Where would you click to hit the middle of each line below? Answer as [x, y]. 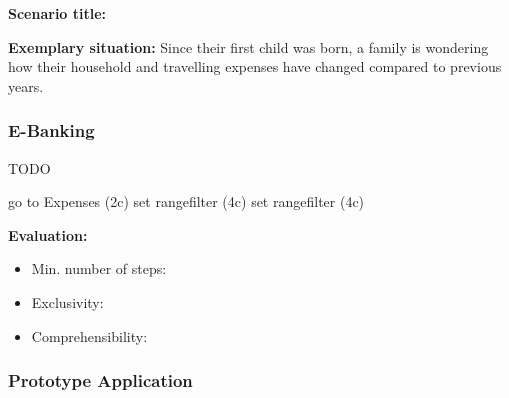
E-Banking [51, 130]
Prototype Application [100, 380]
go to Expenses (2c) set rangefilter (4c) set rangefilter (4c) [186, 201]
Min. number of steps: [99, 268]
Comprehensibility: [89, 335]
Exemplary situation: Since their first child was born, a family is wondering [248, 46]
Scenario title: [57, 13]
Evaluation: [48, 234]
